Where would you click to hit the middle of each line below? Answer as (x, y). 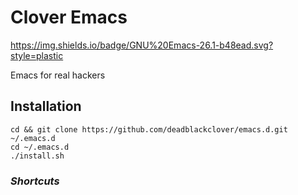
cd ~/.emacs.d (40, 147)
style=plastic (37, 55)
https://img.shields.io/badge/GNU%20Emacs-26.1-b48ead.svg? (142, 45)
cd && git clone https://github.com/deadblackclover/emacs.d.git (149, 129)
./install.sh (37, 156)
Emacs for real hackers (58, 75)
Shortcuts (35, 181)
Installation (46, 106)
